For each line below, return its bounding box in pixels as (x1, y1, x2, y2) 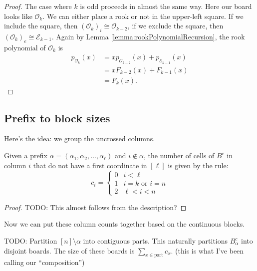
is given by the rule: (168, 160, 229, 170)
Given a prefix (4, 150, 47, 161)
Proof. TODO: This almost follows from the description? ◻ (4, 202, 187, 212)
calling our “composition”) (4, 257, 85, 268)
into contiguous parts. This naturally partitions (83, 236, 228, 246)
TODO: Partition (4, 236, 57, 246)
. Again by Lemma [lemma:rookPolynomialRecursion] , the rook (51, 31, 245, 41)
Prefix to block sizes (4, 110, 110, 125)
